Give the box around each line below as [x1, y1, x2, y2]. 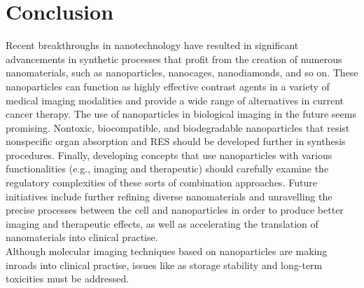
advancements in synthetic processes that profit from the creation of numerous [6, 51, 342, 66]
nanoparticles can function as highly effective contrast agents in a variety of [6, 78, 330, 93]
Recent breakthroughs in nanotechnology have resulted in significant [6, 38, 299, 53]
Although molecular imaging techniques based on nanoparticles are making [6, 244, 328, 259]
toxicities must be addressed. [6, 271, 129, 286]
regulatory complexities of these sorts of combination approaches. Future [6, 175, 317, 190]
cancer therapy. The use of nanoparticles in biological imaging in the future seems [6, 107, 356, 121]
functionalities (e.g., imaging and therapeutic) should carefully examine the [6, 161, 329, 176]
